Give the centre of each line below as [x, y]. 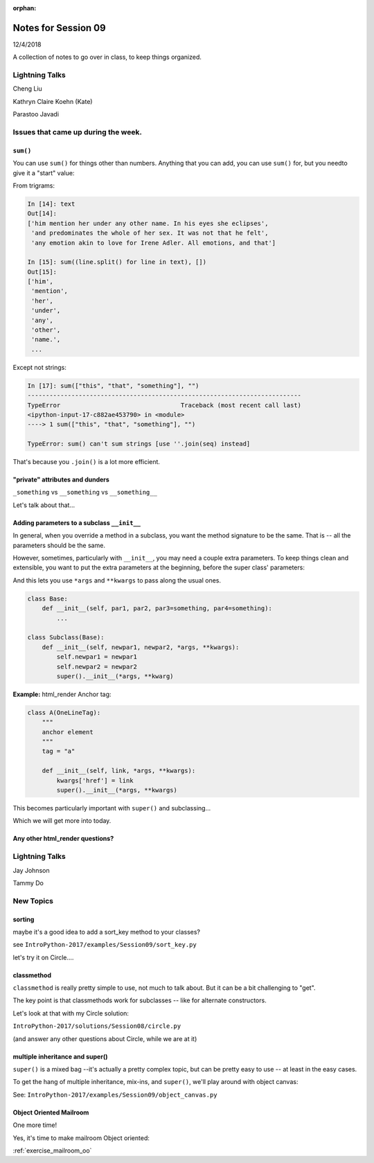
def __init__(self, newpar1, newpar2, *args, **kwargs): [141, 647]
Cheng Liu [28, 89]
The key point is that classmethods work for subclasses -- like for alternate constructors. [140, 1000]
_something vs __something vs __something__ [85, 492]
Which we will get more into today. [62, 821]
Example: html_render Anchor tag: [62, 694]
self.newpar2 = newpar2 [97, 666]
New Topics [33, 900]
